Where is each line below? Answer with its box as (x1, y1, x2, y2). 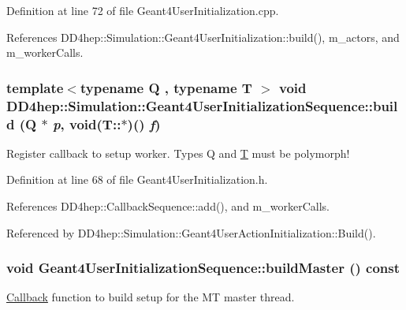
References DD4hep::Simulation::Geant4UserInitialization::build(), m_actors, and (6, 28, 400, 45)
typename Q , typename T (80, 77, 252, 97)
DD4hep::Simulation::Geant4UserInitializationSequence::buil (6, 95, 398, 115)
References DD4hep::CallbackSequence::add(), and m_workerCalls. (6, 198, 330, 215)
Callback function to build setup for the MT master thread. (6, 289, 295, 305)
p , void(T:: (52, 114, 121, 133)
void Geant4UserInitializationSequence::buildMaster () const (6, 258, 400, 278)
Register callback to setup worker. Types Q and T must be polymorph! (6, 144, 350, 161)
